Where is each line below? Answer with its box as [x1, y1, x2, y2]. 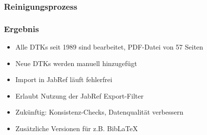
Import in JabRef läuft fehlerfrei [15, 74, 112, 84]
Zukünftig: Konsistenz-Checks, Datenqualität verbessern [15, 107, 184, 117]
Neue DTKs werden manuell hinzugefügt [15, 58, 137, 68]
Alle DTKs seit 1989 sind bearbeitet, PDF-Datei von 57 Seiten [15, 42, 204, 52]
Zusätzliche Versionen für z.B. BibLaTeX [15, 123, 138, 134]
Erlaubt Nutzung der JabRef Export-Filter [15, 90, 144, 101]
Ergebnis [4, 22, 39, 34]
